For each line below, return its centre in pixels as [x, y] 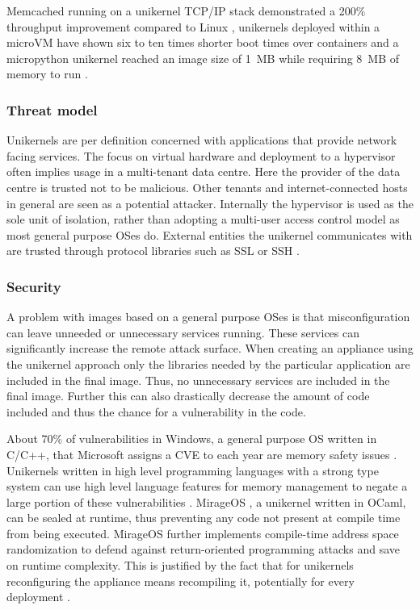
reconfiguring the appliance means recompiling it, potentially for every [181, 581]
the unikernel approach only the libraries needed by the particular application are [208, 363]
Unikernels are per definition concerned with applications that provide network [202, 140]
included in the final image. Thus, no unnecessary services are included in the [198, 380]
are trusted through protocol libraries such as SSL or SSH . [153, 251]
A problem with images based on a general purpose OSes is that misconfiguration [208, 317]
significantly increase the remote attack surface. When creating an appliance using [210, 348]
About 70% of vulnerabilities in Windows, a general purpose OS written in [192, 439]
